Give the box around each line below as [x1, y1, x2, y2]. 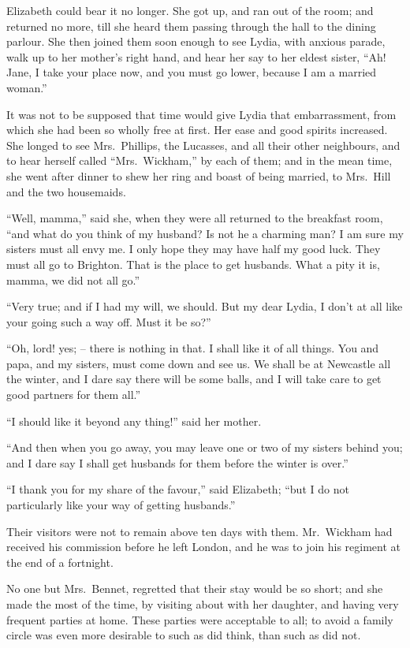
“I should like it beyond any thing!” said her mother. [6, 412, 262, 429]
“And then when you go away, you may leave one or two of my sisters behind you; [6, 439, 403, 456]
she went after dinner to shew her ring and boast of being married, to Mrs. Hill [6, 167, 391, 184]
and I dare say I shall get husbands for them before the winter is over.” [6, 454, 348, 471]
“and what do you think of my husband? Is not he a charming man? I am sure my [6, 225, 404, 241]
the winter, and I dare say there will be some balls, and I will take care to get [6, 371, 382, 387]
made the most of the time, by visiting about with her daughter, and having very [6, 596, 399, 612]
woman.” [6, 79, 47, 95]
